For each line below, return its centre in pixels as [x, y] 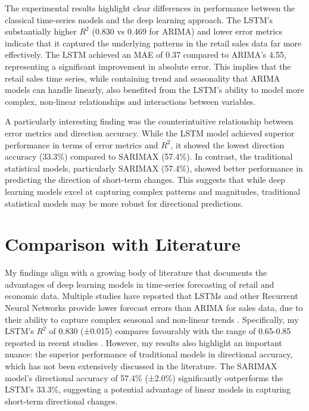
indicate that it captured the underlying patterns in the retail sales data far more [153, 43]
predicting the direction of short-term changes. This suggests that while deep [145, 180]
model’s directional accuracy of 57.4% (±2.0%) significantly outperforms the [144, 377]
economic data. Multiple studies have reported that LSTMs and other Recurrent [152, 296]
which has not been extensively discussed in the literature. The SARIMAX [141, 365]
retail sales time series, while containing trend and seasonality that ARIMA [143, 78]
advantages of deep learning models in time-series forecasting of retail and [140, 284]
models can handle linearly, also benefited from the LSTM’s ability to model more [154, 90]
